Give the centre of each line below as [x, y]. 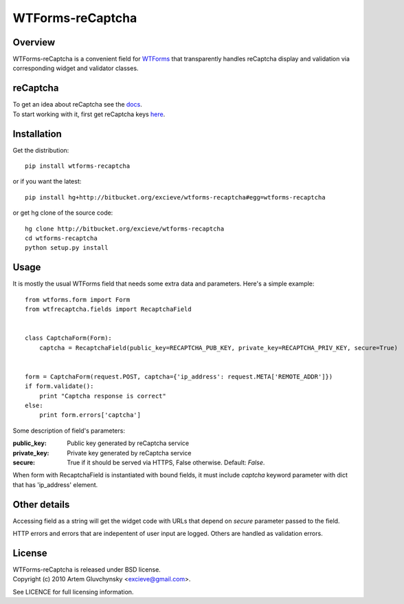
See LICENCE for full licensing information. [73, 592]
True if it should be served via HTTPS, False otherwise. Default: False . [166, 462]
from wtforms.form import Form [78, 300]
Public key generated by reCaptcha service [128, 443]
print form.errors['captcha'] [90, 415]
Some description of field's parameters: [69, 431]
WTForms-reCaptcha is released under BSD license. [87, 569]
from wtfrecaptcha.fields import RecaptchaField [108, 309]
